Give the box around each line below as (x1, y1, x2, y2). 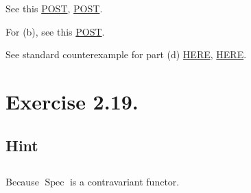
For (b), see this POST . (5, 24, 105, 38)
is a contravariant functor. (69, 175, 180, 189)
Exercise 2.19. (5, 87, 139, 115)
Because (5, 175, 39, 189)
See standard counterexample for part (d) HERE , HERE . (5, 47, 247, 62)
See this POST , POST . (5, 1, 103, 15)
